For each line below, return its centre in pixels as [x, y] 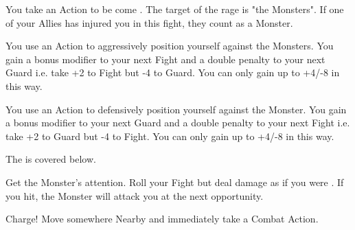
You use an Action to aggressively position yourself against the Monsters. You [170, 46]
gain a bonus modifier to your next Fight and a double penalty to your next [165, 59]
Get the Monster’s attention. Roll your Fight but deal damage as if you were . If [175, 182]
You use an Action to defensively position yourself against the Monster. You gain [176, 109]
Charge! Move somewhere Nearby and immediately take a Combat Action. [162, 219]
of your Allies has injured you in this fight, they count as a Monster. [149, 22]
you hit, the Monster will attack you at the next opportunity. [135, 195]
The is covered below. [51, 159]
